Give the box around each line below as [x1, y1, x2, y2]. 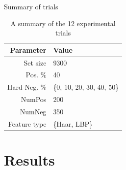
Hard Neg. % [7, 82, 47, 92]
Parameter [10, 44, 47, 55]
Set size [24, 57, 47, 68]
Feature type [8, 118, 47, 129]
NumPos [21, 94, 47, 104]
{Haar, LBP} [53, 118, 93, 129]
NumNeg [20, 106, 47, 116]
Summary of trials [4, 1, 58, 11]
